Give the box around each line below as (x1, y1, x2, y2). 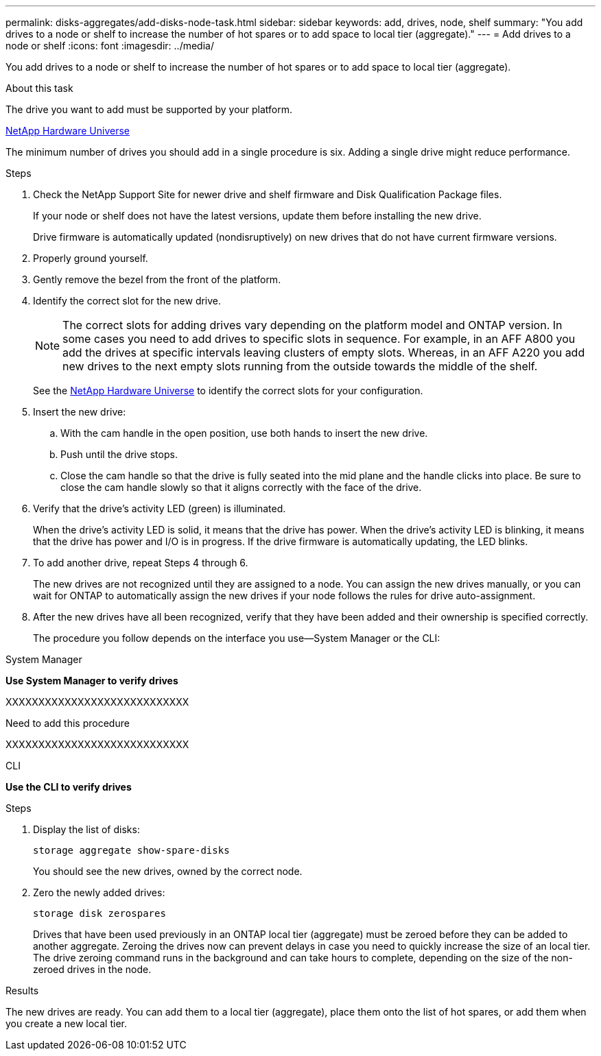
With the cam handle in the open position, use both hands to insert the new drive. (60, 427, 428, 439)
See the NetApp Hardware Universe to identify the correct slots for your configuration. (33, 385, 423, 396)
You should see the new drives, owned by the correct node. (33, 865, 303, 877)
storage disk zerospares (33, 908, 166, 919)
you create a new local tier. (5, 1018, 127, 1029)
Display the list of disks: (33, 824, 140, 835)
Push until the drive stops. (60, 448, 178, 460)
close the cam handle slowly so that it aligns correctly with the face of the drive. (60, 481, 422, 493)
